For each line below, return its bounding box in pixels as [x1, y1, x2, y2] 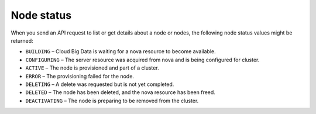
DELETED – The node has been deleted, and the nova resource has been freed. [25, 89, 216, 96]
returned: [11, 37, 33, 44]
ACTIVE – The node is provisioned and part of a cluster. [25, 64, 159, 71]
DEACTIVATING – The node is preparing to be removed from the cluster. [25, 97, 199, 104]
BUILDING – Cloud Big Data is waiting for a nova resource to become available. [25, 48, 216, 55]
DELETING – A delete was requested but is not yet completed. [25, 81, 174, 88]
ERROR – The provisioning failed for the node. [25, 72, 135, 80]
